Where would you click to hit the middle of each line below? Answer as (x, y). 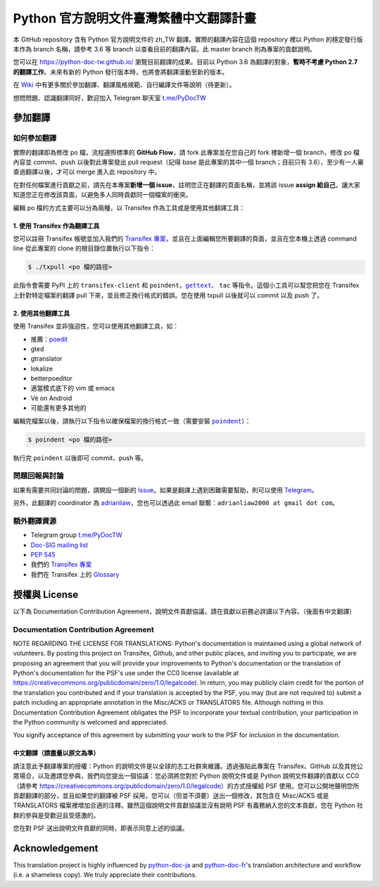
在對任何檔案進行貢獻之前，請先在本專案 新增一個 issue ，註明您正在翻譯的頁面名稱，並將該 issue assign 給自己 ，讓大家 (186, 185)
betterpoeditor (52, 378)
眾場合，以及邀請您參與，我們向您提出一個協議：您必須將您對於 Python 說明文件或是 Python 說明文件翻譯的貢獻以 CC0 (186, 776)
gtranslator (46, 359)
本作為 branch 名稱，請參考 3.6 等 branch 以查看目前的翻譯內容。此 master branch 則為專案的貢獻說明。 (165, 49)
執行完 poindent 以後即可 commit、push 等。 (80, 458)
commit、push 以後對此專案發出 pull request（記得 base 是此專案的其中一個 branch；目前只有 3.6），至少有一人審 (198, 162)
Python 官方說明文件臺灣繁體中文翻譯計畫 (135, 18)
